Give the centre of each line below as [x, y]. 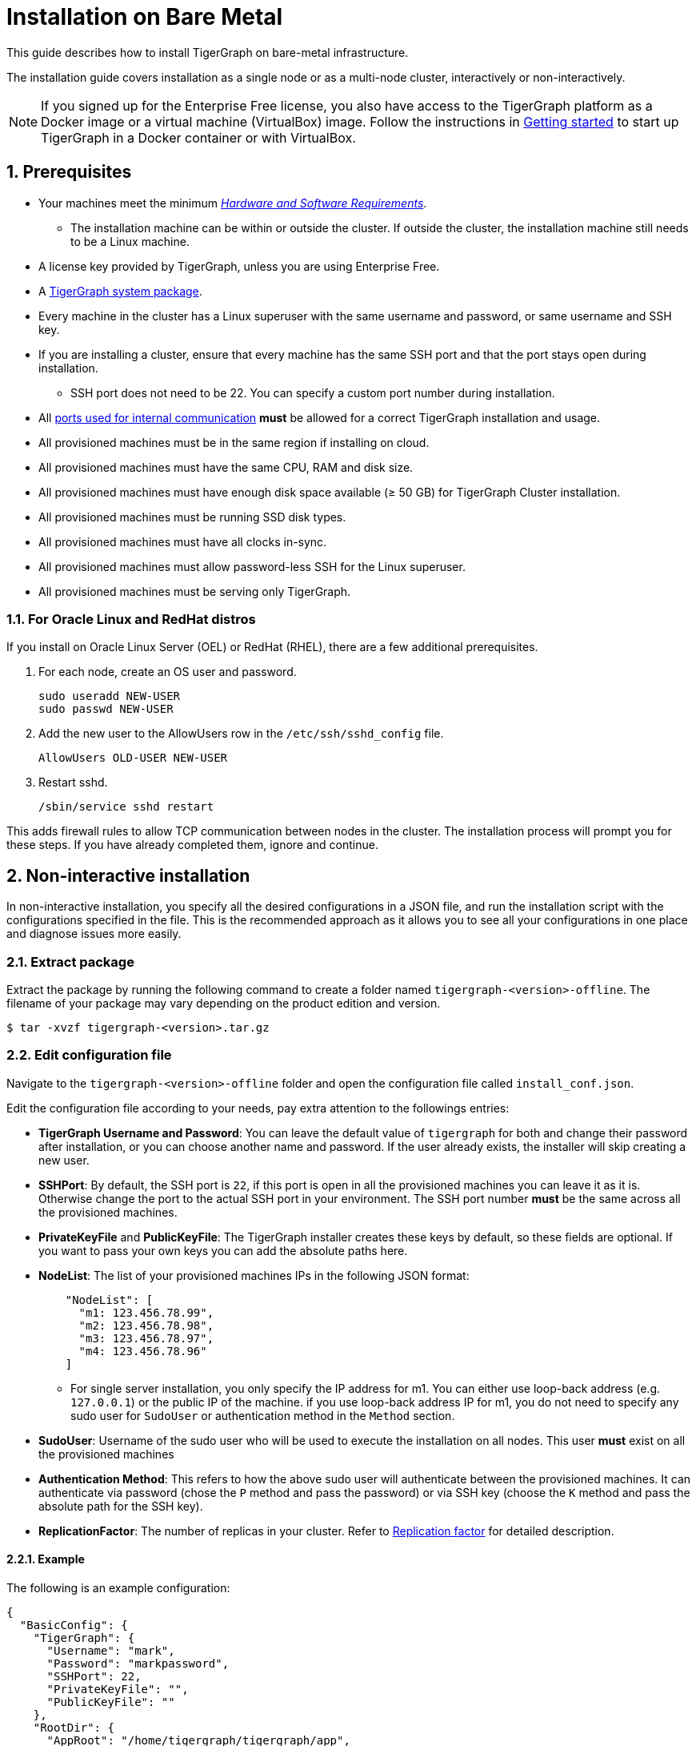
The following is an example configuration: [118, 1587]
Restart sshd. [73, 782]
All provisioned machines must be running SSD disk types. [192, 517]
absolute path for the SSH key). [121, 1506]
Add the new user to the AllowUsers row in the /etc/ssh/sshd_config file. [241, 734]
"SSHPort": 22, [94, 1676]
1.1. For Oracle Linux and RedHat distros [131, 619]
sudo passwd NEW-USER [106, 709]
